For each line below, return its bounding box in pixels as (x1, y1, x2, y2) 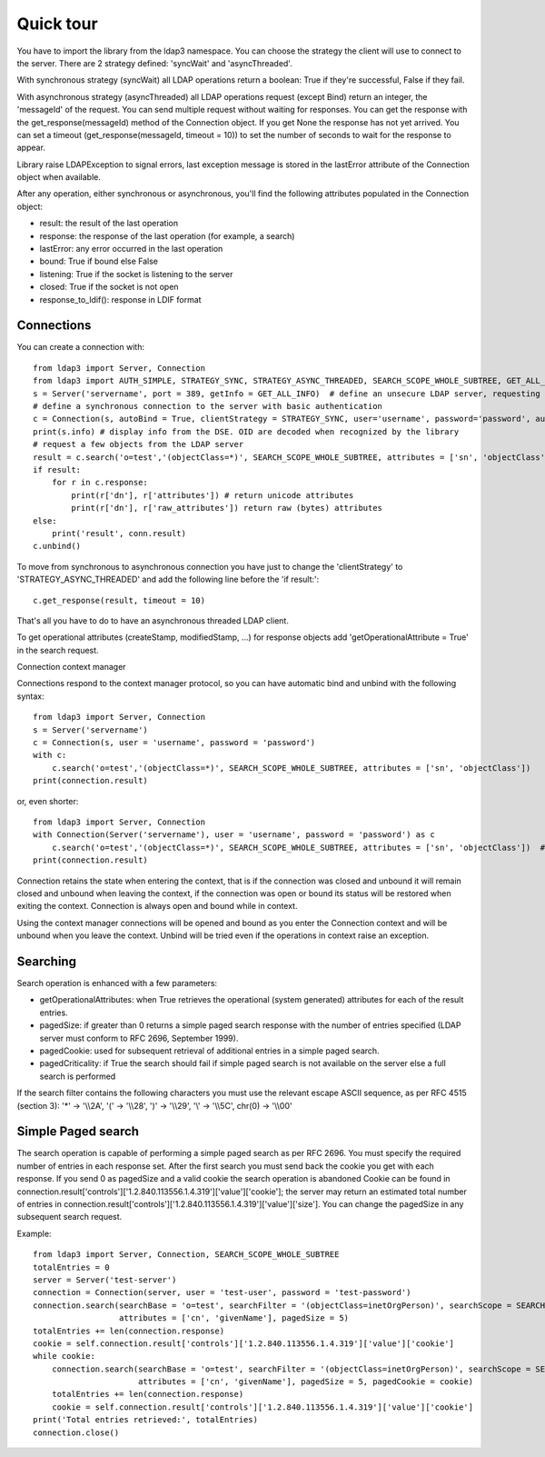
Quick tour (16, 14, 99, 34)
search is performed (39, 1071, 116, 1082)
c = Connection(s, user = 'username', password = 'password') (33, 737, 316, 748)
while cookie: (33, 1351, 95, 1362)
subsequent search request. (16, 1212, 123, 1222)
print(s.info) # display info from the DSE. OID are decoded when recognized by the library (33, 426, 460, 436)
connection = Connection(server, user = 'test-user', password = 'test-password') (33, 1287, 411, 1298)
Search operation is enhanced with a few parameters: (16, 978, 218, 989)
